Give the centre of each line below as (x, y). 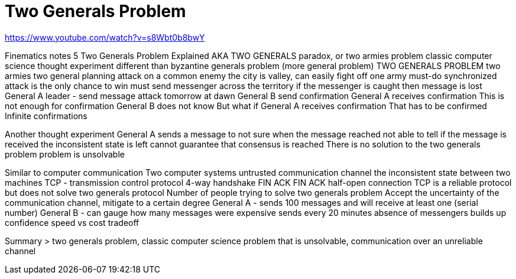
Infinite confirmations (46, 116)
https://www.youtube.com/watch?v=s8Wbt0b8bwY (105, 37)
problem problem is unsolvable (65, 154)
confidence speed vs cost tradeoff (72, 222)
